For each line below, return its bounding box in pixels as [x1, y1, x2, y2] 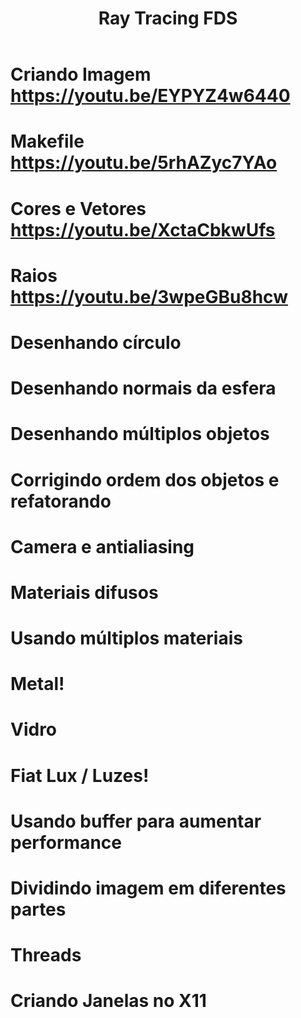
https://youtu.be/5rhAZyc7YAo [10, 152, 278, 174]
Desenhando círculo [10, 331, 182, 354]
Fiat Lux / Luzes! [10, 764, 150, 787]
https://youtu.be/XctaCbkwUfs [10, 218, 276, 241]
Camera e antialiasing [10, 535, 195, 558]
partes [10, 898, 67, 921]
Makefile [10, 130, 85, 153]
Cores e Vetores [10, 197, 147, 220]
